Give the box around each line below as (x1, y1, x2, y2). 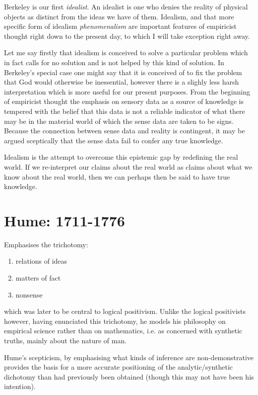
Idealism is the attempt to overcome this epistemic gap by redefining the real (4, 152, 238, 162)
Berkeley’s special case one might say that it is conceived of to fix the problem (4, 67, 242, 77)
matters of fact (15, 273, 61, 283)
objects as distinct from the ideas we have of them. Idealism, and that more (4, 11, 234, 21)
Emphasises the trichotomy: (4, 239, 88, 249)
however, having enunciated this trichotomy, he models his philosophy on (4, 315, 226, 326)
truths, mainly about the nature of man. (4, 335, 127, 345)
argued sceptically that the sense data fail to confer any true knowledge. (4, 135, 223, 145)
